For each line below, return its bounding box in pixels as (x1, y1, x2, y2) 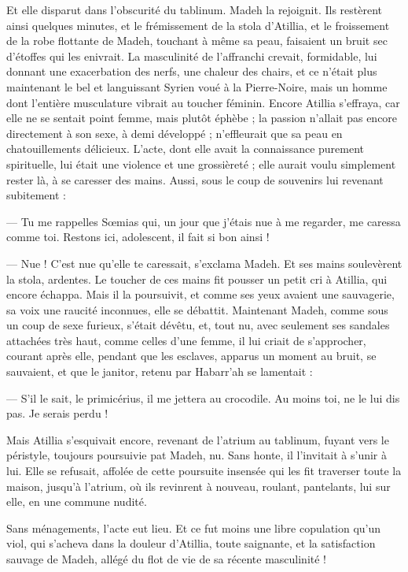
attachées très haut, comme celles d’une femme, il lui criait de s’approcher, (6, 332, 366, 348)
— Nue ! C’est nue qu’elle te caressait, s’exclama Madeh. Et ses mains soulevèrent (6, 254, 402, 271)
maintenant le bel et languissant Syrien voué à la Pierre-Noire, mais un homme (6, 78, 388, 95)
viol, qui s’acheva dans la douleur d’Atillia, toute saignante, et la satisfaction (6, 535, 376, 552)
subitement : (6, 187, 66, 203)
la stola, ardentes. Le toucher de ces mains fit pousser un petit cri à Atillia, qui (6, 270, 388, 287)
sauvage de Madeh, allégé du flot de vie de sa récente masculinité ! (6, 551, 326, 566)
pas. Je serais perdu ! (6, 405, 108, 422)
